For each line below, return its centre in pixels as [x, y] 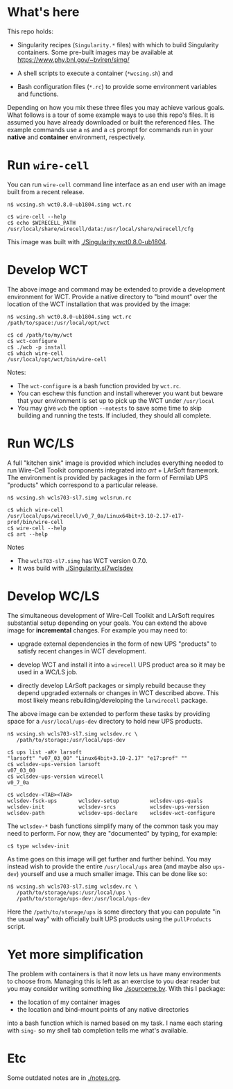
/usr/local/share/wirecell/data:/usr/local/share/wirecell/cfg [101, 229]
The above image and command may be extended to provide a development [116, 289]
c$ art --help [28, 534]
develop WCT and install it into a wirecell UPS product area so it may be [121, 665]
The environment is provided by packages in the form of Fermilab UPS [108, 477]
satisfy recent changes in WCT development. [82, 651]
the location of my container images [69, 1002]
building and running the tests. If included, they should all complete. [114, 415]
